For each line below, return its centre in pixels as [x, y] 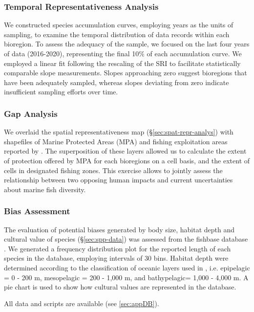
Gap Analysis [31, 113]
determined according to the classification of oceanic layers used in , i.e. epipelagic [127, 267]
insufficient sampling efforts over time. [61, 92]
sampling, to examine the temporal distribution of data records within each [117, 34]
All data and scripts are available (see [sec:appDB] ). [82, 303]
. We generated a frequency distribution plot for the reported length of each [117, 248]
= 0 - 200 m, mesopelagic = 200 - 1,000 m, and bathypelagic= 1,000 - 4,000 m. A [126, 277]
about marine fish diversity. [45, 189]
